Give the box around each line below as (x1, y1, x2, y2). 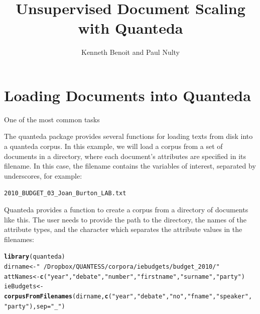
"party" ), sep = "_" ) (4, 302, 65, 310)
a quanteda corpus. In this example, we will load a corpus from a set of (4, 141, 223, 151)
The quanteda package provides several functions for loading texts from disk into (4, 131, 253, 141)
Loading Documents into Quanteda (4, 85, 251, 105)
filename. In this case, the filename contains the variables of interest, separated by (4, 161, 256, 171)
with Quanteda (78, 18, 183, 38)
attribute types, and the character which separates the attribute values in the (4, 224, 242, 234)
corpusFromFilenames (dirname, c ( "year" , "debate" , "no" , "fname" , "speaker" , (4, 293, 252, 300)
